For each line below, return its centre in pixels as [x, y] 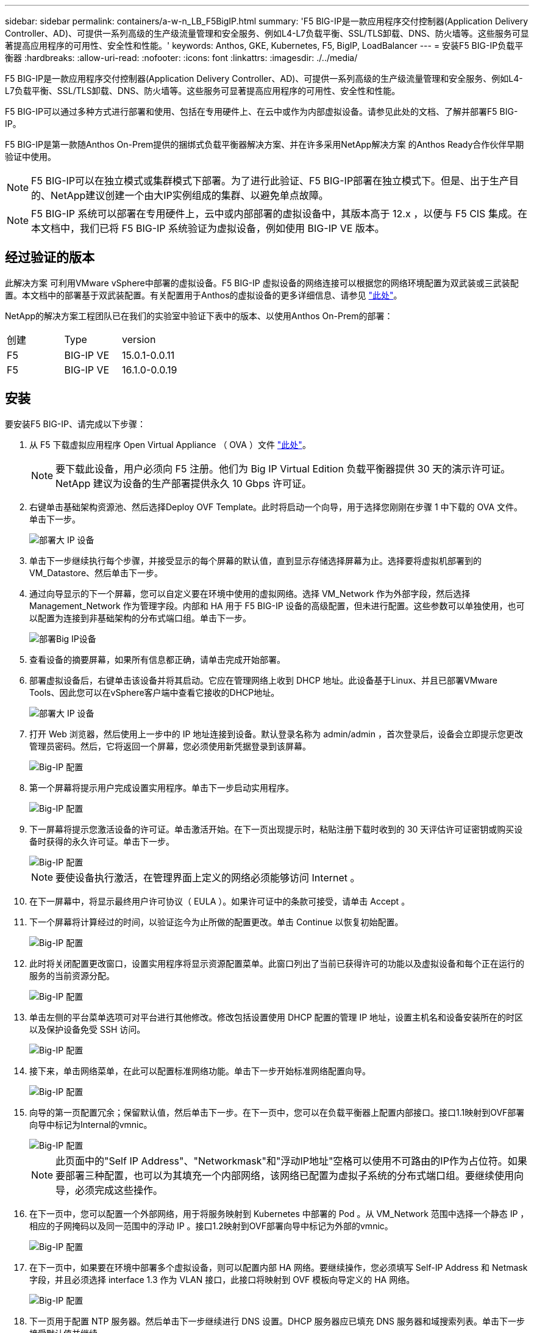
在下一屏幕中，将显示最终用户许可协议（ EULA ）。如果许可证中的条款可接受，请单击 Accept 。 [220, 901]
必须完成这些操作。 [119, 1190]
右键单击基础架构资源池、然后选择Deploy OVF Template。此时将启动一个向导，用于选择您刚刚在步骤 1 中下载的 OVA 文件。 [276, 507]
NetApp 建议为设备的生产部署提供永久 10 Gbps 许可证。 [183, 483]
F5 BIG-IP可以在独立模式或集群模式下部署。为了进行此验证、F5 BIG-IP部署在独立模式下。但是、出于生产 [270, 181]
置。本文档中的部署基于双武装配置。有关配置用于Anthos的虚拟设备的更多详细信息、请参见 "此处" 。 [204, 295]
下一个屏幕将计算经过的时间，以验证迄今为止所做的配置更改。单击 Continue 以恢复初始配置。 [216, 922]
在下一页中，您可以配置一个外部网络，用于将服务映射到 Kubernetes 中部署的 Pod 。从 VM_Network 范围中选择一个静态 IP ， [279, 1213]
